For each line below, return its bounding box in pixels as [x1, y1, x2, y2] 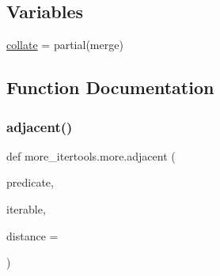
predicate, [6, 174, 54, 191]
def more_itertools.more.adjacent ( [6, 147, 176, 164]
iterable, [6, 200, 46, 217]
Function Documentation [6, 75, 214, 100]
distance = [6, 227, 59, 244]
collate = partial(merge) [6, 36, 123, 53]
